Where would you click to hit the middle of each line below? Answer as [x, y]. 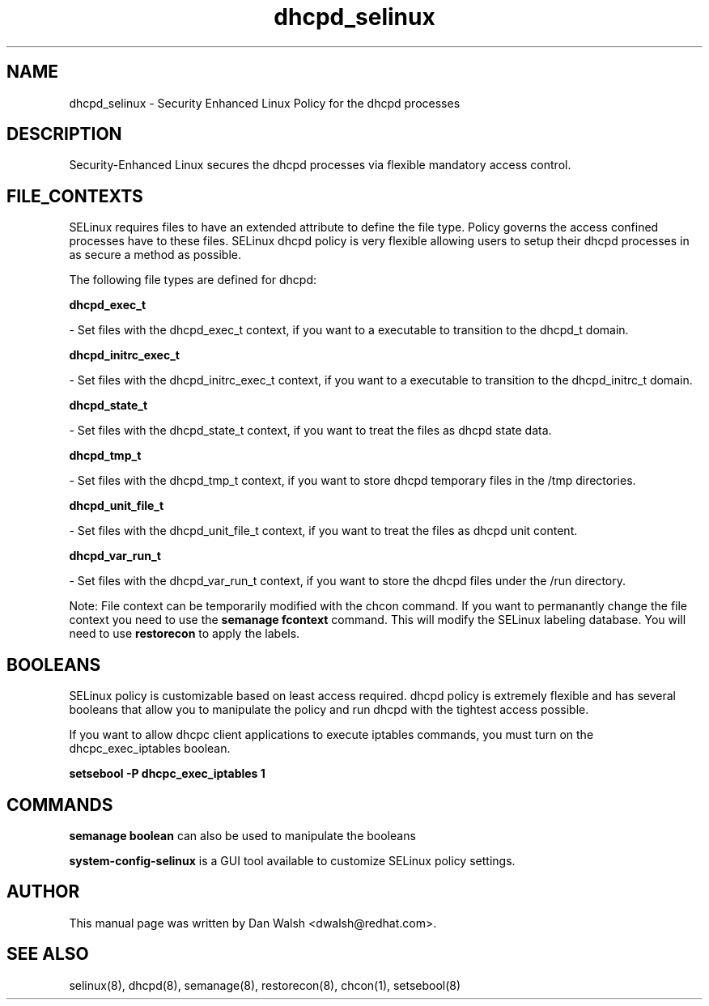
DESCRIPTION [64, 134]
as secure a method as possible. [155, 255]
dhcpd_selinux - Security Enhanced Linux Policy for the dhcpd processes [265, 103]
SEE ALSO [48, 954]
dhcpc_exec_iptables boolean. [150, 749]
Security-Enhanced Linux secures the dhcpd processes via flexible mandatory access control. [320, 165]
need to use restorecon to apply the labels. [185, 634]
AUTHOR [43, 892]
